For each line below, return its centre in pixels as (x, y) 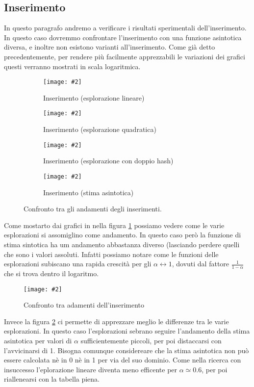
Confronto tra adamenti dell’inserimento (84, 305)
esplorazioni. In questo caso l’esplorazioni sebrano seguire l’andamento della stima (127, 331)
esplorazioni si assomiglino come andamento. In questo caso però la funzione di (123, 235)
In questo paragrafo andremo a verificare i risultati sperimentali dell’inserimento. (125, 28)
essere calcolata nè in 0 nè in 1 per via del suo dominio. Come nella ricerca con (123, 360)
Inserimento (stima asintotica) (89, 192)
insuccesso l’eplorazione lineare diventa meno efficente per (91, 369)
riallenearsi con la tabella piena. (52, 379)
